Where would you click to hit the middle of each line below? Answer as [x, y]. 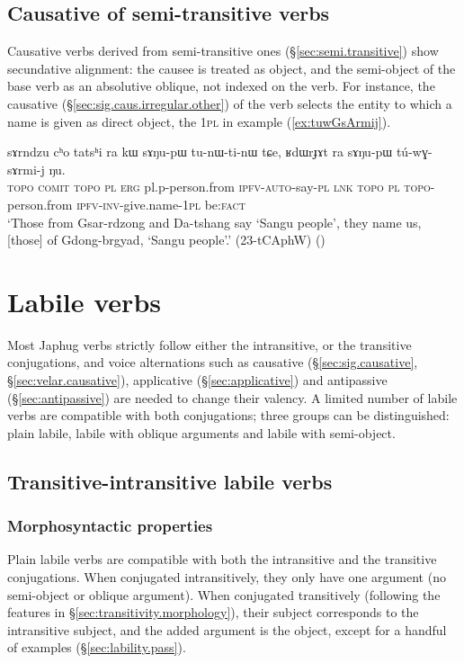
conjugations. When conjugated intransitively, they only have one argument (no [227, 577]
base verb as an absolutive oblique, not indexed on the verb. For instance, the [221, 86]
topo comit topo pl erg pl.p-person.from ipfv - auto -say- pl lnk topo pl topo [219, 187]
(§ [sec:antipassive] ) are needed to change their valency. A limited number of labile [232, 397]
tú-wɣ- [414, 152]
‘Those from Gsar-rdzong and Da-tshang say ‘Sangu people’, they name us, [214, 222]
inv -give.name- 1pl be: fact [174, 204]
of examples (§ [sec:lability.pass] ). [97, 647]
